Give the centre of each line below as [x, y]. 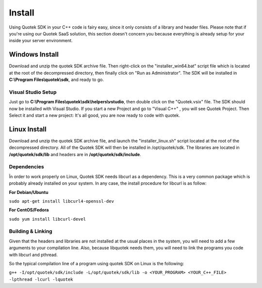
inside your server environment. [41, 41]
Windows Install [34, 55]
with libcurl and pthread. [33, 255]
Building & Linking [31, 231]
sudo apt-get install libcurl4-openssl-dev [61, 201]
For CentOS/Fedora [29, 210]
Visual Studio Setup [33, 92]
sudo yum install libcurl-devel [47, 219]
